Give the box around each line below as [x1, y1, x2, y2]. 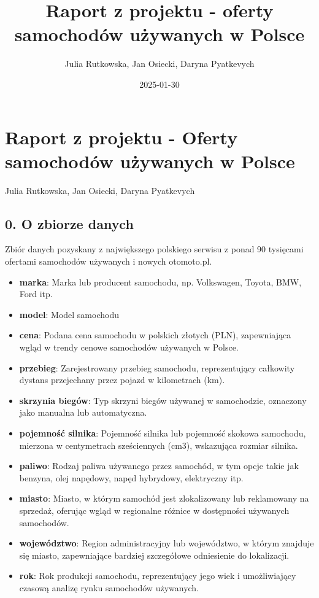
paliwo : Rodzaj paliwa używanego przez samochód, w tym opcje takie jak [19, 459, 299, 472]
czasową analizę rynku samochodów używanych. [19, 581, 199, 594]
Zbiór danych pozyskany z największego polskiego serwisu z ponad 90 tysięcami [5, 243, 304, 255]
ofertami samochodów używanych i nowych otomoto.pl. [5, 255, 212, 268]
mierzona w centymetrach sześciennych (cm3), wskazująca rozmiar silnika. [19, 438, 298, 451]
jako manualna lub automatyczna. [19, 406, 147, 419]
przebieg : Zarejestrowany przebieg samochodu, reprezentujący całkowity [19, 361, 295, 374]
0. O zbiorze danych [5, 214, 134, 233]
